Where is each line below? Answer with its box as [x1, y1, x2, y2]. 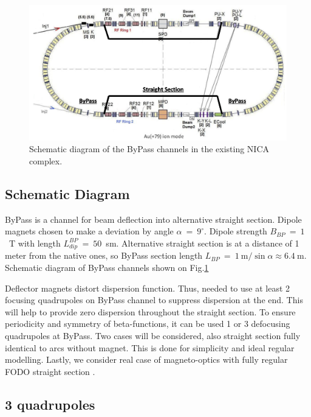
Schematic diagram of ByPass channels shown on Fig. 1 [5, 261, 209, 274]
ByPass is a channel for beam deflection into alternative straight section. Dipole [5, 212, 302, 225]
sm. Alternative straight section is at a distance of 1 [106, 236, 299, 249]
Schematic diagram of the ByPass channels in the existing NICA [29, 142, 270, 155]
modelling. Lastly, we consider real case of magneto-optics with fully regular [5, 353, 288, 366]
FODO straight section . [5, 365, 95, 377]
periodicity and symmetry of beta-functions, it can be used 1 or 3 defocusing [5, 317, 290, 330]
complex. [29, 154, 63, 167]
